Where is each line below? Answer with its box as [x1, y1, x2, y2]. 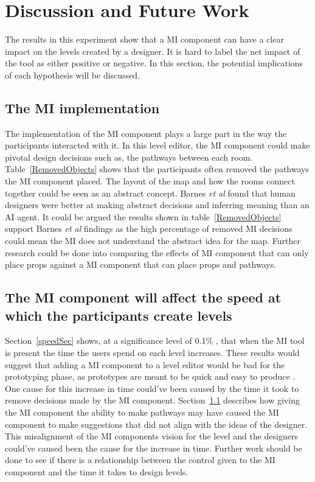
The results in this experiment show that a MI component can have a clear [5, 33, 284, 46]
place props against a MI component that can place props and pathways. [5, 258, 277, 271]
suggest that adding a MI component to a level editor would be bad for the [5, 358, 285, 371]
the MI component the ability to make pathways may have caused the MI [5, 405, 279, 418]
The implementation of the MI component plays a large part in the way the [5, 127, 287, 139]
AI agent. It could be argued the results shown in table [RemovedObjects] [5, 210, 282, 223]
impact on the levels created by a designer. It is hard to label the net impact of [5, 44, 300, 57]
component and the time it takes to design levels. [5, 465, 189, 478]
